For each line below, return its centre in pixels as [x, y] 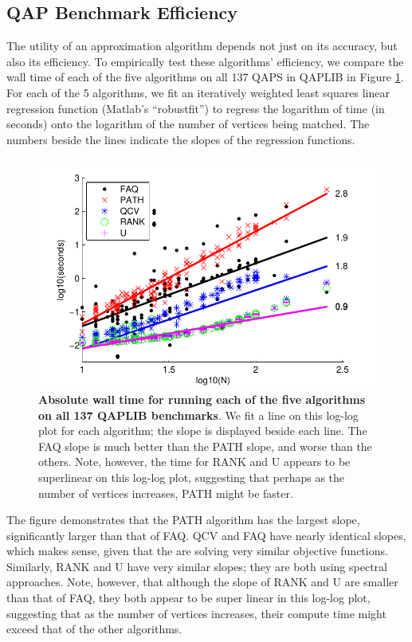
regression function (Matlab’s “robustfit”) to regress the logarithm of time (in [196, 108]
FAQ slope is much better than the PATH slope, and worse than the [205, 446]
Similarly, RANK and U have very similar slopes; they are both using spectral [197, 566]
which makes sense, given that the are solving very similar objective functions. [197, 551]
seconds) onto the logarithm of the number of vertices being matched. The [188, 124]
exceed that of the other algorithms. [94, 629]
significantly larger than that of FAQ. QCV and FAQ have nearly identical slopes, [206, 535]
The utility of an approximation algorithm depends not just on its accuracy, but [202, 46]
